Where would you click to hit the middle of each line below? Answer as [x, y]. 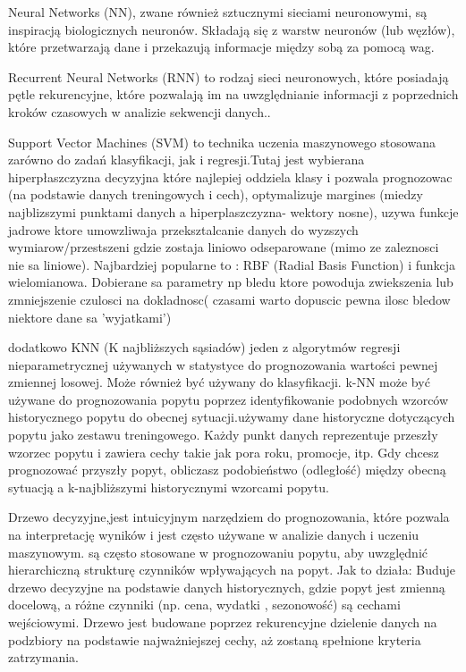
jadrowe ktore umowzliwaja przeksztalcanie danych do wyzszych [183, 229]
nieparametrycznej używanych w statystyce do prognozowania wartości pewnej [223, 364]
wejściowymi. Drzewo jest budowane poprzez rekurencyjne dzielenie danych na [223, 622]
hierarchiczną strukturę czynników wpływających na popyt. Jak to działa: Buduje [232, 570]
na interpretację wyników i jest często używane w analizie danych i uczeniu [214, 535]
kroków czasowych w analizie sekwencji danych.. [140, 111]
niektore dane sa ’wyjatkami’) [90, 317]
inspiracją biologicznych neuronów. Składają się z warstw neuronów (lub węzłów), [232, 29]
